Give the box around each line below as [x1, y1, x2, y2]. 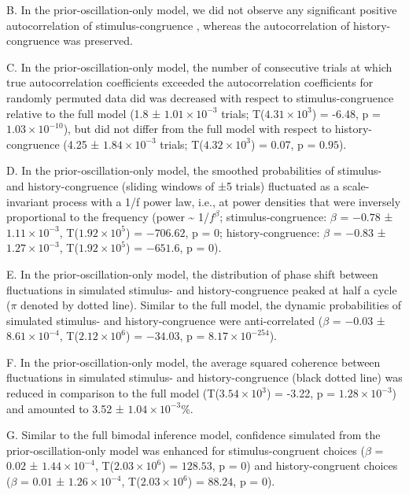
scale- [342, 177, 370, 194]
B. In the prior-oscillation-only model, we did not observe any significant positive [6, 2, 397, 17]
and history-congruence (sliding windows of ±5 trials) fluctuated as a [6, 177, 340, 194]
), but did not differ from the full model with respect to [63, 120, 332, 137]
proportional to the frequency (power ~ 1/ [6, 209, 210, 225]
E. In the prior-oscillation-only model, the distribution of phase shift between [6, 265, 378, 282]
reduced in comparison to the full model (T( [6, 385, 219, 401]
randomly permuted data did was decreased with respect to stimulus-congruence [6, 89, 394, 105]
